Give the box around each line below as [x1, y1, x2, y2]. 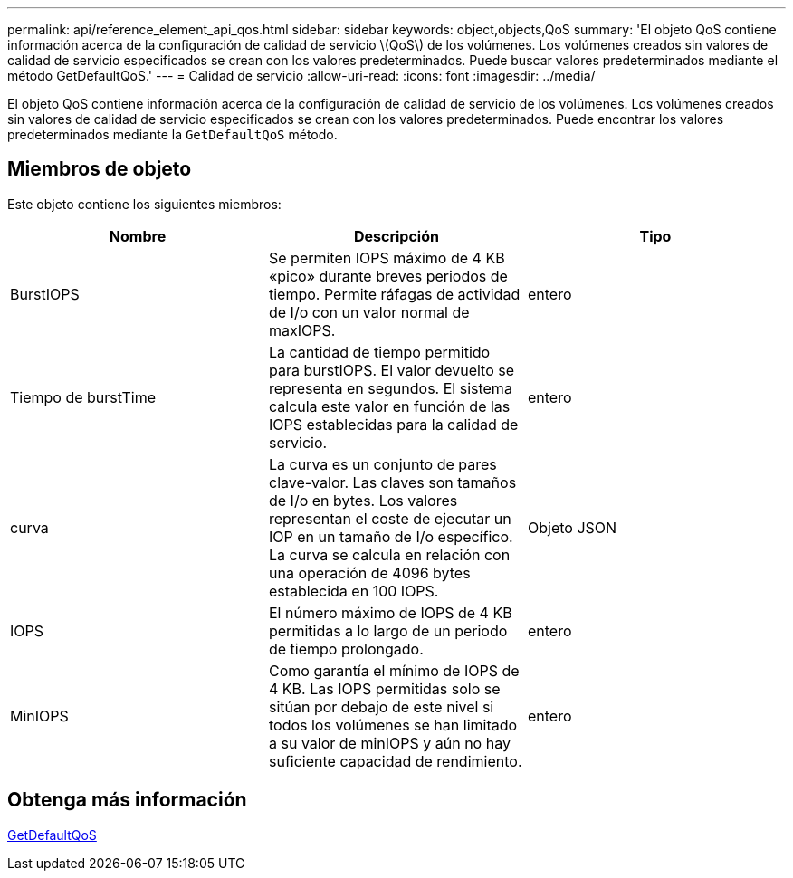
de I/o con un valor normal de [268, 302, 470, 321]
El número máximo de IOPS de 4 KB [268, 603, 512, 622]
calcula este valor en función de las [268, 396, 511, 415]
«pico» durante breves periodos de [268, 266, 508, 285]
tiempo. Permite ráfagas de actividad [268, 284, 521, 303]
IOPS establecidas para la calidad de [268, 415, 519, 434]
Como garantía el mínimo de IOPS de [268, 661, 520, 680]
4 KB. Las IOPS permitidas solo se [268, 679, 501, 698]
